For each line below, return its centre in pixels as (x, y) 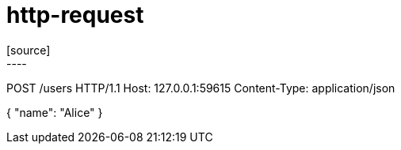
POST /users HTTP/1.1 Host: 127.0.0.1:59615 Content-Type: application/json (201, 88)
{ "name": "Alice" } (55, 112)
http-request (75, 15)
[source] (29, 50)
